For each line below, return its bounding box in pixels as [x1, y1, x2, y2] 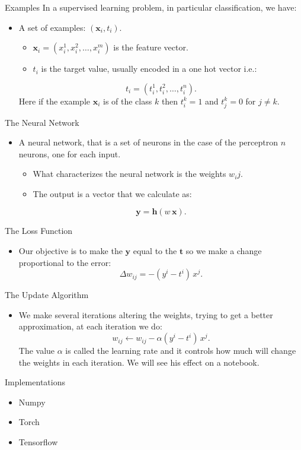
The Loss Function [5, 224, 73, 237]
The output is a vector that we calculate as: [33, 187, 192, 199]
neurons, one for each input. [18, 147, 121, 160]
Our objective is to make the [18, 245, 123, 257]
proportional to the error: [18, 256, 111, 268]
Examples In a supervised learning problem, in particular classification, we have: [5, 1, 297, 13]
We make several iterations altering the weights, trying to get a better [18, 308, 273, 321]
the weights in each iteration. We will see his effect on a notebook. [18, 356, 260, 368]
